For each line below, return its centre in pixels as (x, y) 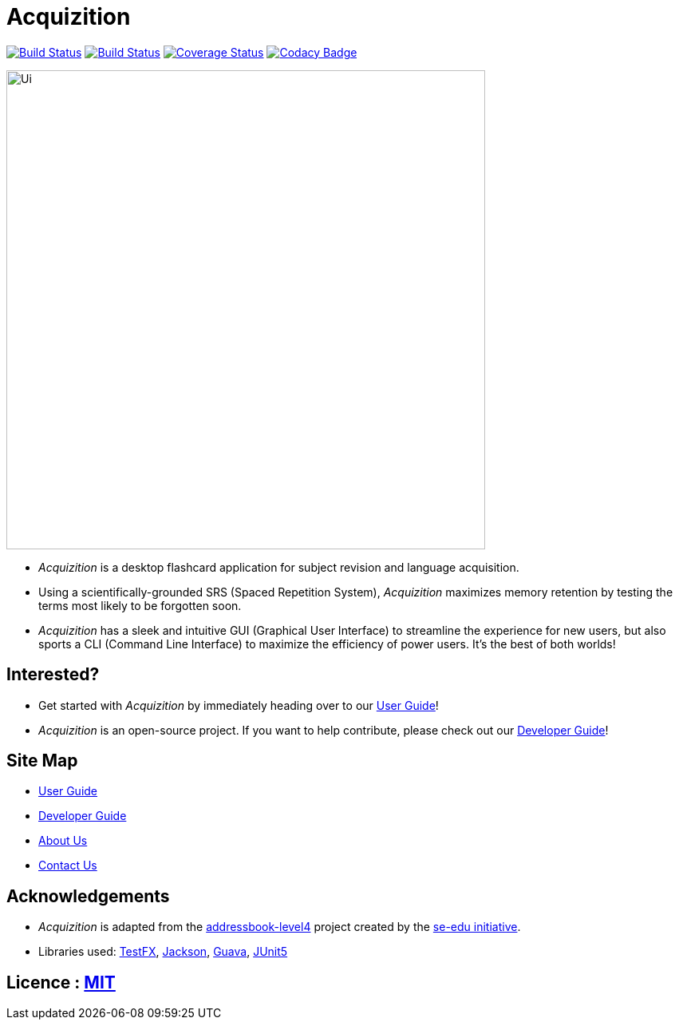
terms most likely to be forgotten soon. (140, 605)
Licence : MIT (61, 982)
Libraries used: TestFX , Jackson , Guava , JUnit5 (163, 952)
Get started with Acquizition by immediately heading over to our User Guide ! (239, 705)
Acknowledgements (88, 896)
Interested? (53, 675)
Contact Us (68, 866)
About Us (63, 841)
